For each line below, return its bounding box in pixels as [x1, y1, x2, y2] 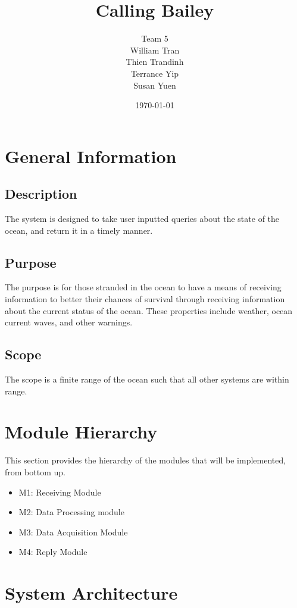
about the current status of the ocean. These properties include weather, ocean [5, 304, 293, 316]
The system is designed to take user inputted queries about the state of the [5, 212, 280, 225]
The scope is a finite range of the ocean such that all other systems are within [5, 373, 289, 386]
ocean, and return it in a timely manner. [5, 224, 153, 236]
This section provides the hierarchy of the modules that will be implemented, [5, 454, 286, 466]
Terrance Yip [130, 67, 179, 79]
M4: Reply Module [18, 546, 87, 558]
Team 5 [141, 32, 168, 45]
